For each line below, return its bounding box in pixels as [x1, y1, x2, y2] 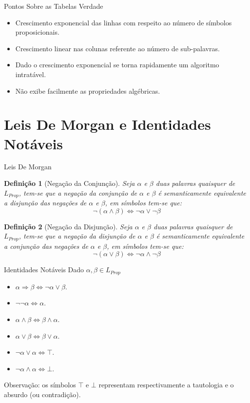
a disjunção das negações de [4, 198, 87, 208]
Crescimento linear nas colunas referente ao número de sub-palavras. [15, 43, 220, 53]
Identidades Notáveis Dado [4, 264, 84, 275]
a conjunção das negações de [4, 241, 88, 251]
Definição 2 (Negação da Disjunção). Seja [4, 221, 133, 231]
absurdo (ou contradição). [4, 389, 81, 399]
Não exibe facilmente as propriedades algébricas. [15, 85, 160, 96]
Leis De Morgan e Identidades [4, 114, 211, 134]
